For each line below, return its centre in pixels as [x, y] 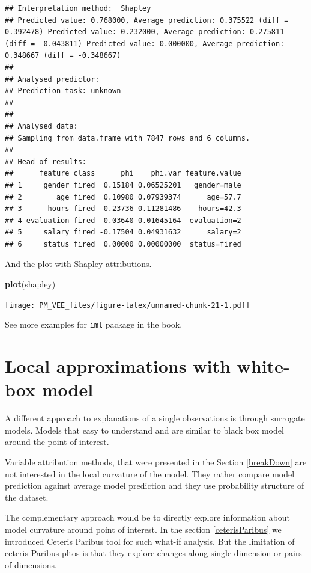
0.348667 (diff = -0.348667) [63, 56]
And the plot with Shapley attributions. [78, 264]
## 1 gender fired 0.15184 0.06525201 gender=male [123, 185]
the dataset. [27, 497]
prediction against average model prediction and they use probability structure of [155, 486]
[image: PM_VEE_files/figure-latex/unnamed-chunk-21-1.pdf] [128, 305]
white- [263, 366]
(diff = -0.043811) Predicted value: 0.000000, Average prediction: [145, 44]
